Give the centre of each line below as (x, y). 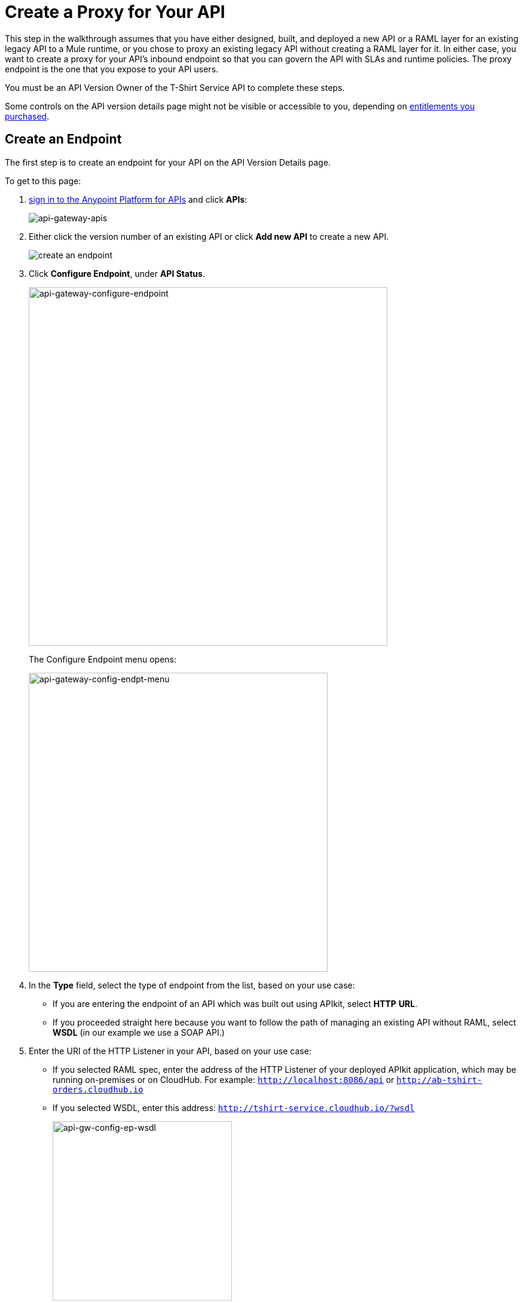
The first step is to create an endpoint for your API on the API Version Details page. (168, 162)
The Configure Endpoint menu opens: (103, 659)
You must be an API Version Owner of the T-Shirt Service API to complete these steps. (175, 87)
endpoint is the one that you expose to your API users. (112, 69)
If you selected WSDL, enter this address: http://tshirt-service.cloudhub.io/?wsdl (234, 1107)
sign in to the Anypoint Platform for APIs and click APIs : (138, 199)
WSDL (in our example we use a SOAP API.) (139, 1032)
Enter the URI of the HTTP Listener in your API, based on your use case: (170, 1051)
